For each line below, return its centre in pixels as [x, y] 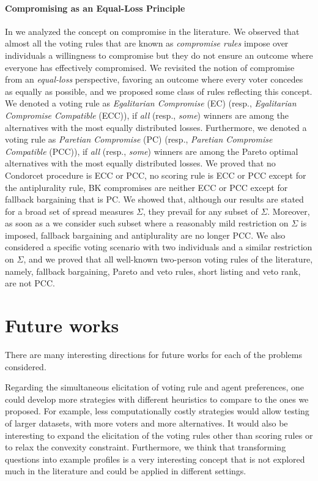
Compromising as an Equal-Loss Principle [95, 8]
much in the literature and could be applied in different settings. [126, 471]
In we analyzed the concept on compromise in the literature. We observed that [152, 31]
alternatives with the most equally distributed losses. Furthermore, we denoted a [156, 127]
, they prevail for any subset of [201, 211]
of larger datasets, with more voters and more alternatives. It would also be [146, 423]
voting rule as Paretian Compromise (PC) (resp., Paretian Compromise [139, 139]
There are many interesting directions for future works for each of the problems [153, 354]
